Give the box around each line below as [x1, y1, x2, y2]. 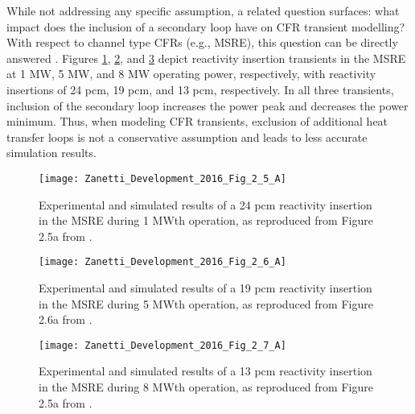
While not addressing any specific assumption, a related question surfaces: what [6, 2, 400, 19]
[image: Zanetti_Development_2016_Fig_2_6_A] [39, 256, 286, 268]
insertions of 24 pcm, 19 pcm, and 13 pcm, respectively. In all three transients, [6, 81, 394, 97]
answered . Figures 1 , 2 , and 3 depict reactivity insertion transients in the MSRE [6, 49, 406, 66]
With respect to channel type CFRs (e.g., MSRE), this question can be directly [6, 34, 398, 51]
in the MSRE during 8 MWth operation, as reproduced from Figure [39, 379, 373, 395]
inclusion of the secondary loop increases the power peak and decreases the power [6, 97, 409, 114]
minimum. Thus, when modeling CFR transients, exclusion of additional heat [6, 113, 388, 130]
